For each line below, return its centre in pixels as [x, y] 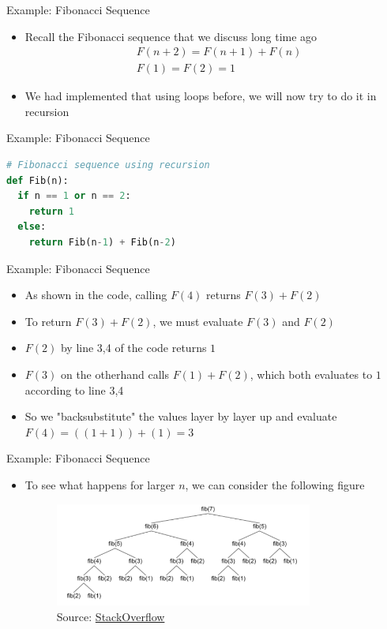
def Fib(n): [38, 180]
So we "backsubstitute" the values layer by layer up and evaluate [181, 416]
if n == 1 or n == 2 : [74, 196]
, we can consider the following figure [275, 484]
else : [32, 227]
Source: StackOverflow [111, 616]
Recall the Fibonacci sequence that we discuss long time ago [171, 36]
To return [48, 321]
